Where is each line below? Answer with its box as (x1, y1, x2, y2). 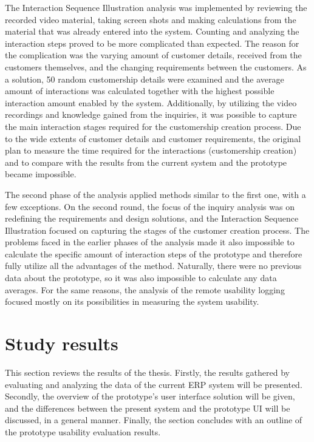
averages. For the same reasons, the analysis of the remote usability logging (5, 283, 285, 296)
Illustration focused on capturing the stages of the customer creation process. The (5, 223, 310, 236)
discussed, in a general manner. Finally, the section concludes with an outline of (5, 413, 302, 426)
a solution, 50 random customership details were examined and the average (5, 72, 284, 85)
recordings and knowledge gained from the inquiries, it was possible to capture (5, 108, 297, 121)
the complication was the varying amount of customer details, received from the (5, 49, 302, 61)
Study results (5, 331, 118, 356)
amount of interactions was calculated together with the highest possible (5, 84, 275, 97)
